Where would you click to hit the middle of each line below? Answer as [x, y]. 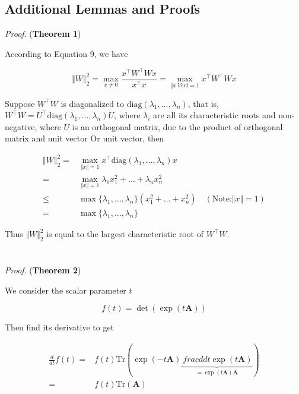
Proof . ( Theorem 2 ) [43, 270]
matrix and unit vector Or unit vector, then [85, 138]
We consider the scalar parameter [66, 290]
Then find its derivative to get [60, 327]
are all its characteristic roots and [214, 115]
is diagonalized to [93, 103]
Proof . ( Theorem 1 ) [43, 34]
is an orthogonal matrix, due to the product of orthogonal [177, 126]
